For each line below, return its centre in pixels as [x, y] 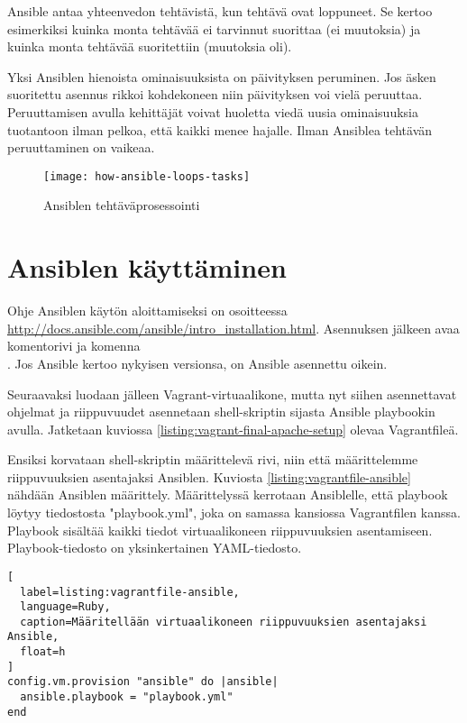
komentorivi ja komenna [74, 346]
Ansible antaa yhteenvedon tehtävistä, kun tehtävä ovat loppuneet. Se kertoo [220, 11]
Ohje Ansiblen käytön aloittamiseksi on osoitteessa [147, 311]
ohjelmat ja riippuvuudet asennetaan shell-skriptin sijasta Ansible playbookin [221, 412]
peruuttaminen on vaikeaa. [81, 147]
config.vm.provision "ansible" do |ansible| [143, 682]
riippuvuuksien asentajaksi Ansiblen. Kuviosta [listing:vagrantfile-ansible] [209, 476]
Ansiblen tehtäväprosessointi [122, 205]
